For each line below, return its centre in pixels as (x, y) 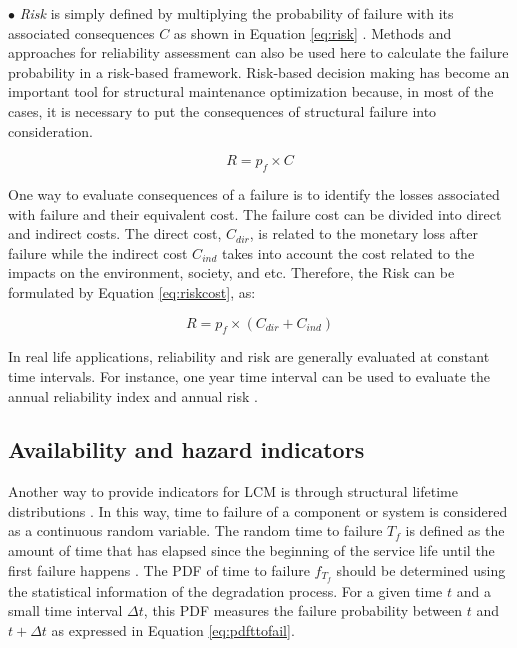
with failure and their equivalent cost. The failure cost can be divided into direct (255, 213)
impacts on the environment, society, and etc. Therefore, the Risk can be (231, 272)
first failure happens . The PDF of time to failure (159, 569)
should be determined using (421, 569)
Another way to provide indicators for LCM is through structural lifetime (233, 491)
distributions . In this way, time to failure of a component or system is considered (258, 510)
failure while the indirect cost (98, 252)
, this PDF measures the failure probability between (303, 610)
